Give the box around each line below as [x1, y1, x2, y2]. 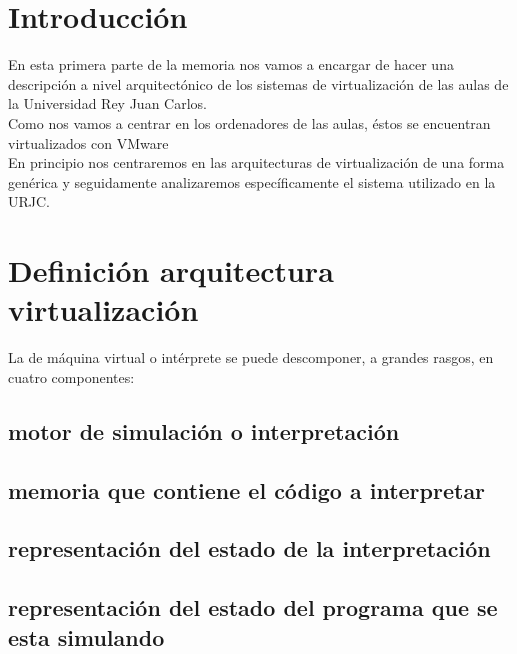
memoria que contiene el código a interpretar [8, 474, 486, 505]
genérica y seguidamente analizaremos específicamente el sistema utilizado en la [8, 171, 496, 192]
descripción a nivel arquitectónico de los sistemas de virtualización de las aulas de [8, 73, 509, 94]
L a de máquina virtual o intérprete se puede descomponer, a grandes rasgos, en [8, 347, 494, 368]
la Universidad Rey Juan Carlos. [8, 93, 207, 114]
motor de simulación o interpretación [8, 415, 400, 446]
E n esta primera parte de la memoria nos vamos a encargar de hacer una [8, 54, 454, 75]
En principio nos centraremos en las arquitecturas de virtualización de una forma [8, 152, 505, 173]
